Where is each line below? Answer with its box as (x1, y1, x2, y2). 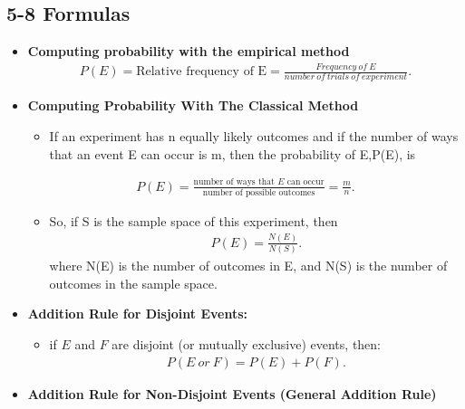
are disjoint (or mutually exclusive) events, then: (111, 334, 382, 353)
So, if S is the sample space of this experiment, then (49, 211, 338, 230)
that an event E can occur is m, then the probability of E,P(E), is (49, 144, 416, 163)
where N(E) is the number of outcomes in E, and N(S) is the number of (49, 256, 448, 275)
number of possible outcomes (202, 187, 315, 197)
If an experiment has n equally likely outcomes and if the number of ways (49, 127, 459, 146)
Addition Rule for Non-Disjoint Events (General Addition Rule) (27, 384, 437, 403)
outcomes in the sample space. (49, 273, 218, 292)
